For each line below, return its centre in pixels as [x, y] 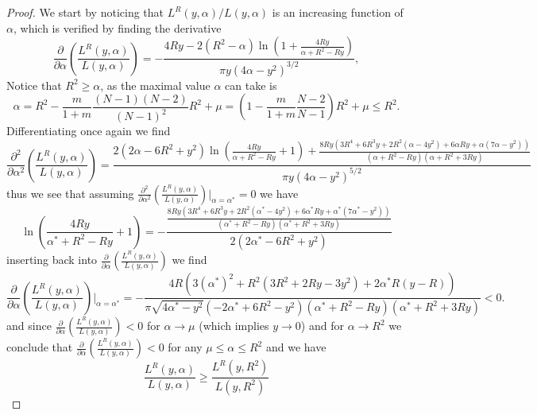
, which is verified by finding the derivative [117, 27]
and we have [296, 347]
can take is [251, 85]
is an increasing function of [338, 12]
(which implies [234, 326]
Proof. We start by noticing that [85, 12]
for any [185, 347]
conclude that [40, 347]
